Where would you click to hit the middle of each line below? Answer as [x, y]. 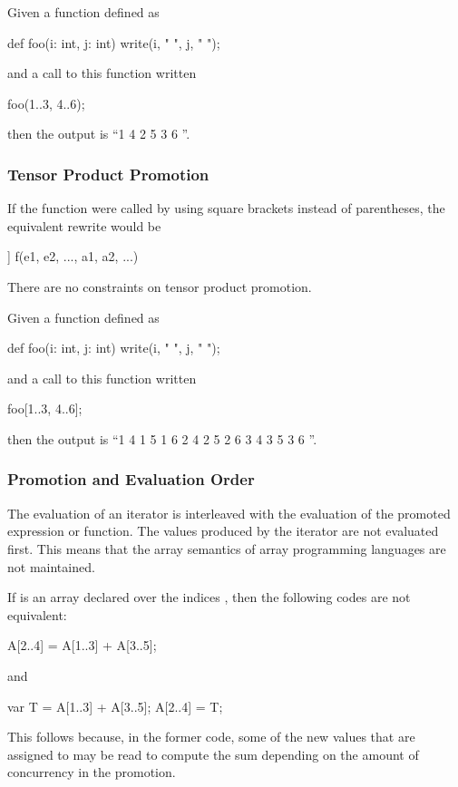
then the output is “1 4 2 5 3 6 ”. [99, 134]
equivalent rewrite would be [84, 225]
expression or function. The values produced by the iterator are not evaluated [223, 531]
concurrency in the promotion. [92, 772]
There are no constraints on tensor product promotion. [160, 286]
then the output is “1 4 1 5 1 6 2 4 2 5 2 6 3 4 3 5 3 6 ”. [162, 438]
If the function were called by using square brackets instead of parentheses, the [226, 208]
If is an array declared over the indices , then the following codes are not [209, 597]
